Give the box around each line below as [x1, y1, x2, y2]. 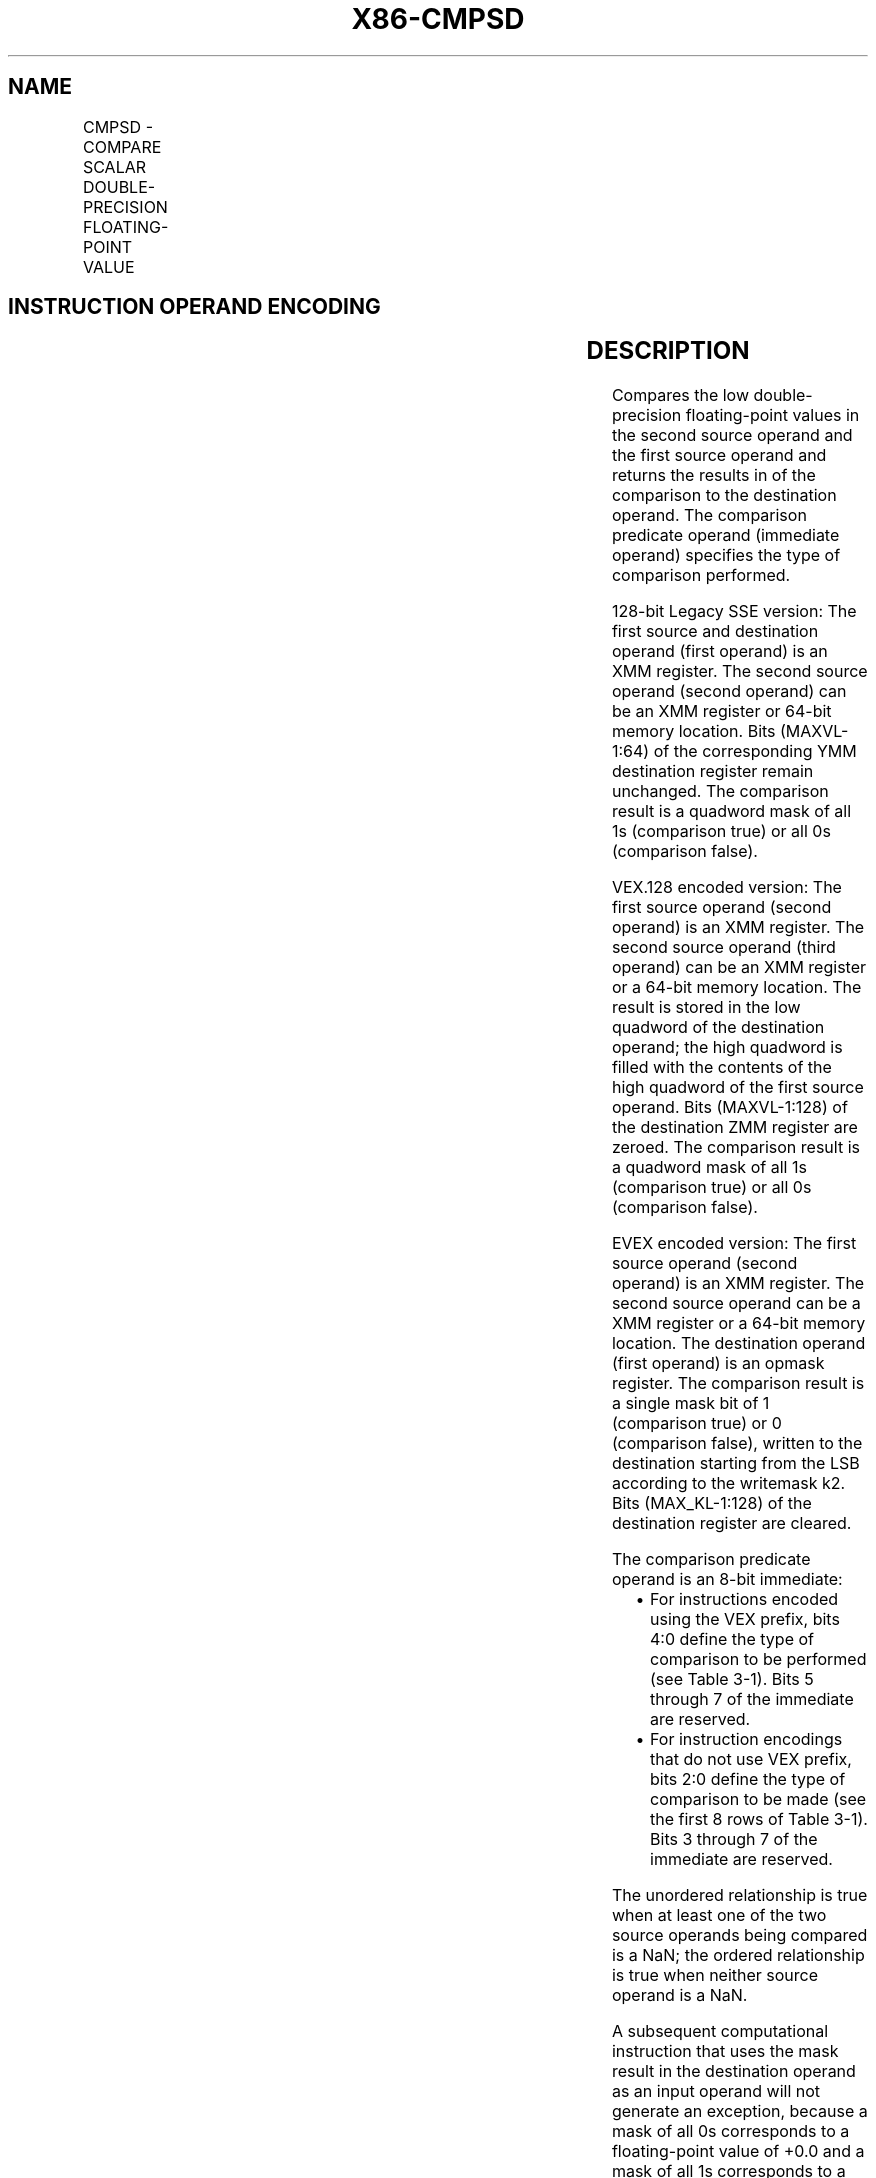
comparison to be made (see [650, 1789, 867, 1810]
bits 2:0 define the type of [650, 1769, 846, 1790]
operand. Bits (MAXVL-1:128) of [611, 1097, 848, 1118]
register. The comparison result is [611, 1373, 865, 1394]
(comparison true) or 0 [611, 1413, 782, 1434]
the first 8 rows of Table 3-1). [650, 1809, 868, 1830]
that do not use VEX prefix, [650, 1749, 852, 1770]
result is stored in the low [611, 997, 801, 1018]
